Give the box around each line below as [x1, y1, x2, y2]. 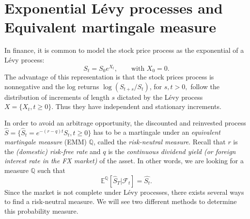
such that [37, 165, 65, 175]
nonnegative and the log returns [4, 81, 99, 91]
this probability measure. [4, 205, 78, 216]
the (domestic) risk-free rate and [4, 146, 101, 156]
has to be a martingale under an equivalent [93, 127, 220, 137]
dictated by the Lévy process [117, 92, 203, 102]
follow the [190, 81, 220, 91]
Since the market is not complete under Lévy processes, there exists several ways [4, 187, 244, 197]
